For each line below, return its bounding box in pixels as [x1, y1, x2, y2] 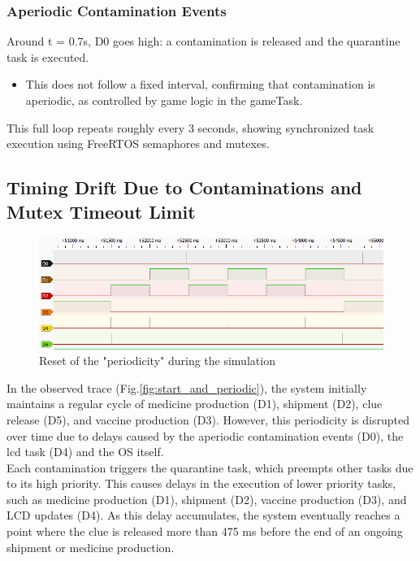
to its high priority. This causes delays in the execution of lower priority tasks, [6, 475, 396, 492]
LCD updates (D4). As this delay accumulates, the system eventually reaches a [6, 507, 401, 524]
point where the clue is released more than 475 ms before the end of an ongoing [6, 523, 403, 540]
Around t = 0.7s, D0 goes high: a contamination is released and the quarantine [6, 33, 401, 50]
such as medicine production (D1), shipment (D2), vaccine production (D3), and [6, 490, 407, 507]
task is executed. [6, 48, 89, 65]
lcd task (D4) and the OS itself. [6, 443, 164, 460]
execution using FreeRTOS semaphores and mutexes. [6, 135, 270, 152]
